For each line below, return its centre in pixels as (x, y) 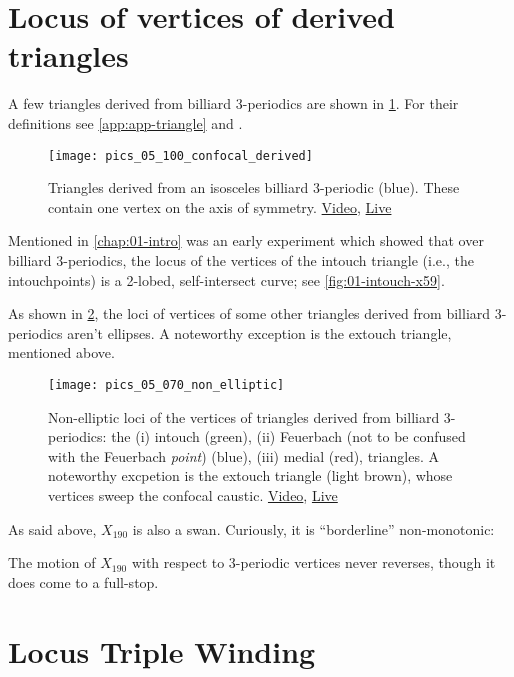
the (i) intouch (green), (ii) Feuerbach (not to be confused (288, 436)
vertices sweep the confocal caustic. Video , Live (193, 494)
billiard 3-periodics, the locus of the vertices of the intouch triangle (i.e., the (241, 259)
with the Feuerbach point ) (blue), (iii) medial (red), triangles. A (243, 455)
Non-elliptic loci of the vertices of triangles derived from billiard (244, 416)
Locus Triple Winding (162, 650)
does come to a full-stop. (83, 581)
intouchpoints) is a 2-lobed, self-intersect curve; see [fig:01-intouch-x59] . (226, 279)
